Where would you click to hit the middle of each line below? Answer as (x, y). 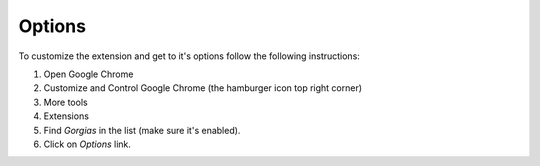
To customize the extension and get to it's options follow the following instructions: (189, 56)
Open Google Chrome (88, 74)
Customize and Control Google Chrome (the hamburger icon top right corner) (203, 88)
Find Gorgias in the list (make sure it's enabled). (142, 130)
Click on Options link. (87, 144)
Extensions (66, 116)
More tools (66, 102)
